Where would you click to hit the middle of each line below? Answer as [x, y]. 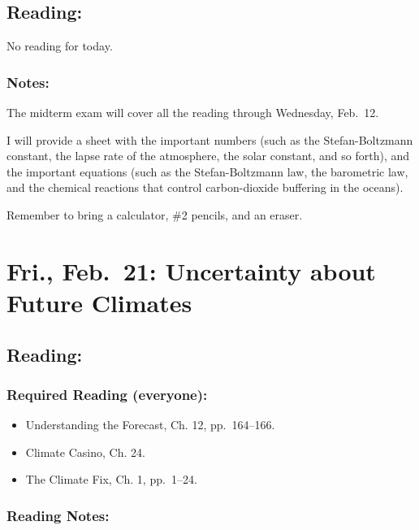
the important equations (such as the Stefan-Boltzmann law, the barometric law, [207, 171]
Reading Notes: [58, 515]
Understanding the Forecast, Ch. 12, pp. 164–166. [150, 425]
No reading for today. [60, 46]
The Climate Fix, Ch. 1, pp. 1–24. [111, 479]
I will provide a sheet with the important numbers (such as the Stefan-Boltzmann [210, 139]
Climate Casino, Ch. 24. [85, 452]
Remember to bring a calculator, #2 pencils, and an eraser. [155, 214]
